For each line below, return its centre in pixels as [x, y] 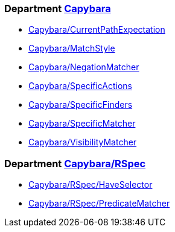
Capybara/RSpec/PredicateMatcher [99, 204]
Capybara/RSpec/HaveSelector [91, 185]
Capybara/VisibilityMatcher [83, 142]
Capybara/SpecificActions [80, 86]
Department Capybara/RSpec [75, 163]
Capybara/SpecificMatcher [82, 124]
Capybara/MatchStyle [72, 48]
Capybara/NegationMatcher [84, 67]
